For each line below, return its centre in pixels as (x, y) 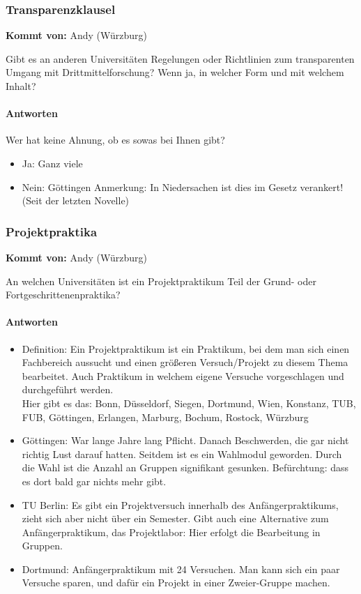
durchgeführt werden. (68, 389)
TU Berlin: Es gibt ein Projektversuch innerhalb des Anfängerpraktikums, (180, 504)
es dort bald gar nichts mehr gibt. (94, 481)
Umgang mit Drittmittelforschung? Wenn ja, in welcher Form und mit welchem (175, 72)
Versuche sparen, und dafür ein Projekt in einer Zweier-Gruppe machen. (176, 582)
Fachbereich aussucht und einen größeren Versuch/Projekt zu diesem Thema (185, 362)
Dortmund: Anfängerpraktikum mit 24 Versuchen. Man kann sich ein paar (181, 569)
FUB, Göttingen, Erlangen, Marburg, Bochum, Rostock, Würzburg (165, 417)
